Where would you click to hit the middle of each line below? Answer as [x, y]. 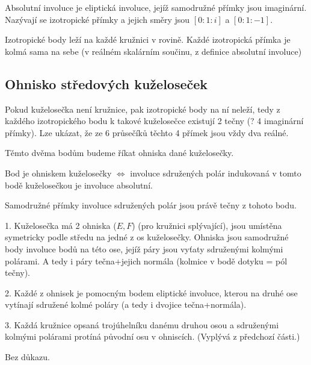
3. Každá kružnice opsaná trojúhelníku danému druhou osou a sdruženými [142, 324]
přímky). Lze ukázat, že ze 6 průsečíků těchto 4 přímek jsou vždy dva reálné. [147, 132]
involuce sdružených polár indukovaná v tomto [216, 173]
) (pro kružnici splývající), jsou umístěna [207, 225]
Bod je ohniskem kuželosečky [58, 173]
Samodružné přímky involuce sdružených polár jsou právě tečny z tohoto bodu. [151, 205]
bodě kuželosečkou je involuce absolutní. [79, 185]
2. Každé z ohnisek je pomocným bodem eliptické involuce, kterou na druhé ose [151, 292]
